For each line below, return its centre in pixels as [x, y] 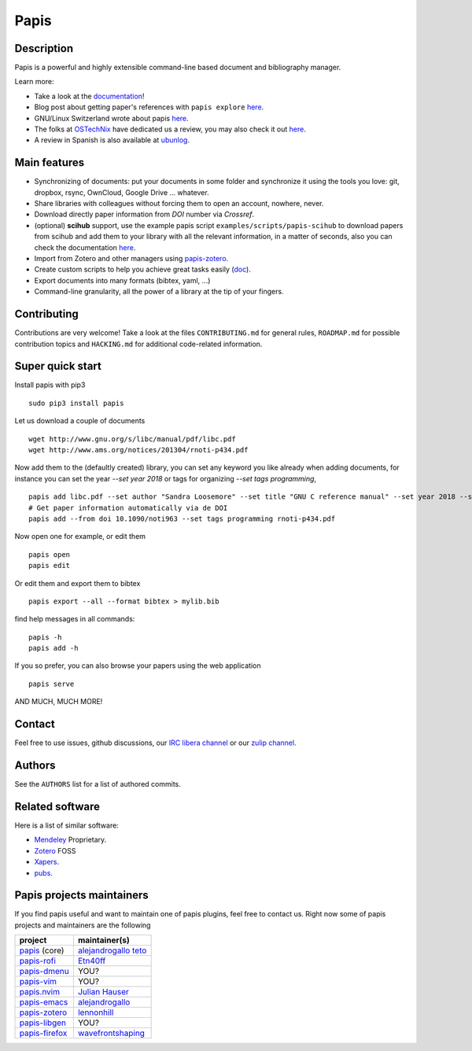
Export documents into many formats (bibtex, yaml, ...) [122, 280]
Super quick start [58, 366]
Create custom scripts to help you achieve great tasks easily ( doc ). [142, 269]
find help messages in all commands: [75, 619]
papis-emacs [44, 1002]
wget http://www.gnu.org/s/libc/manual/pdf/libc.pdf [132, 439]
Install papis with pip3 [50, 385]
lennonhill [96, 1012]
